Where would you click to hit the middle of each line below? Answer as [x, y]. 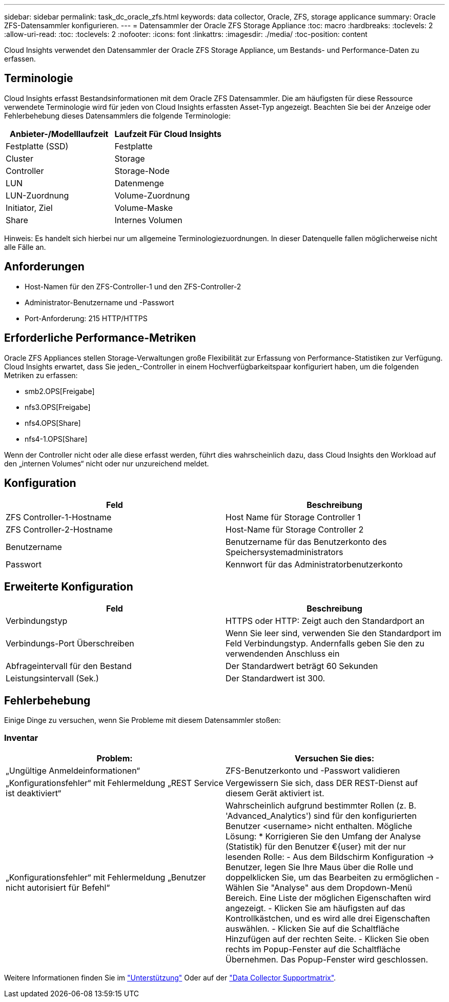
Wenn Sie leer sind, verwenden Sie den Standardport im [333, 633]
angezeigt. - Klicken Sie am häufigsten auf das [315, 908]
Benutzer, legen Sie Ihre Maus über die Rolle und [320, 867]
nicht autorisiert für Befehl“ [58, 887]
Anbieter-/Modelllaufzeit [59, 134]
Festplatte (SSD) [37, 146]
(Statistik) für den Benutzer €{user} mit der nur [316, 846]
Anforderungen [44, 267]
